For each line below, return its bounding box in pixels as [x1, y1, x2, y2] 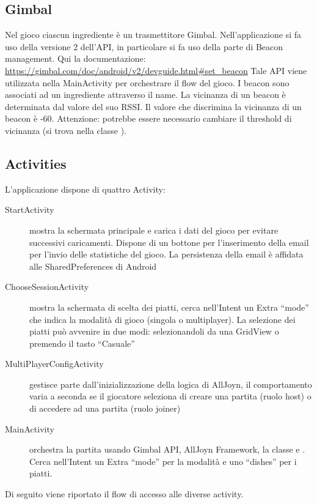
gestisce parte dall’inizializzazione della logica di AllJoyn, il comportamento [29, 377, 312, 390]
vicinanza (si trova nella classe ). [5, 124, 126, 136]
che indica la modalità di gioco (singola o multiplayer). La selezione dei [29, 313, 296, 325]
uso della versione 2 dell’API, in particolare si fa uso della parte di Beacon [5, 40, 283, 53]
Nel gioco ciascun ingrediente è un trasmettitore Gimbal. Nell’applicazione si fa [5, 28, 301, 41]
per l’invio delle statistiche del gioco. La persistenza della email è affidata [29, 248, 304, 261]
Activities [5, 154, 67, 172]
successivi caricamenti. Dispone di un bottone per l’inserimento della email [29, 235, 309, 248]
